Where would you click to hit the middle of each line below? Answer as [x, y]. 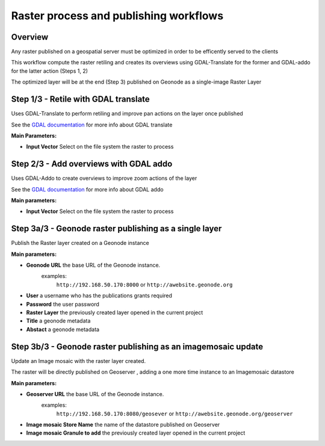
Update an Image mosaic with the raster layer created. [79, 361]
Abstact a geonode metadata [63, 329]
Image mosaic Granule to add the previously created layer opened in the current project [136, 433]
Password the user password [63, 304]
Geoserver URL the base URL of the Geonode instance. [95, 394]
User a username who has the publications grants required [99, 296]
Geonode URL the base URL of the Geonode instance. [93, 265]
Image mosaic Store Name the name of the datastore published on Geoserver [123, 425]
